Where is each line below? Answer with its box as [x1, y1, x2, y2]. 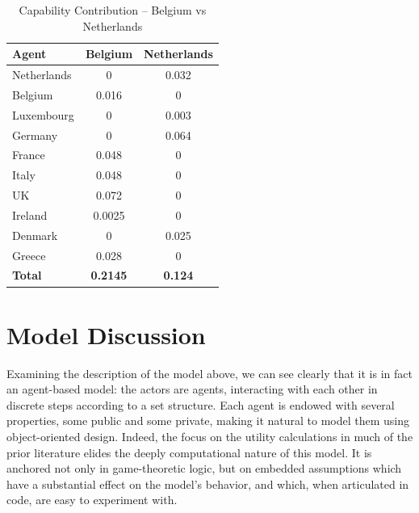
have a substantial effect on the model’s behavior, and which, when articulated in [6, 475, 409, 492]
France [12, 146, 45, 163]
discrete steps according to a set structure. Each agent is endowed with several [6, 396, 395, 413]
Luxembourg [12, 106, 74, 123]
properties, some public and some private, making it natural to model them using [6, 412, 410, 429]
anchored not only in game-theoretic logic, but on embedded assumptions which [6, 460, 402, 477]
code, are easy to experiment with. [6, 491, 178, 508]
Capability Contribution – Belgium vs [19, 2, 207, 18]
